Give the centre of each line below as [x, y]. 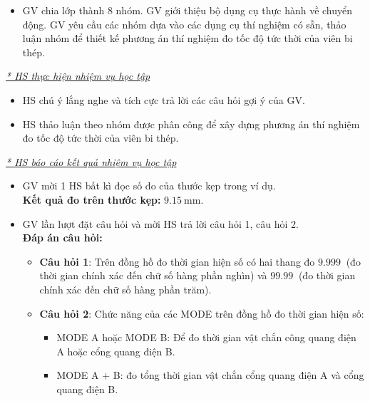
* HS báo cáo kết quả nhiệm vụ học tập [91, 161]
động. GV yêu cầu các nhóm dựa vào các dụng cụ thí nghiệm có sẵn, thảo [184, 24]
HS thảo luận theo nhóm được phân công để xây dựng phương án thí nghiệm [191, 124]
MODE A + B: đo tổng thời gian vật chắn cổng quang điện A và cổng [210, 375]
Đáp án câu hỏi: [62, 238]
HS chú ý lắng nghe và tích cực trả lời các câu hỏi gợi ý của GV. [164, 99]
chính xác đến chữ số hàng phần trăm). [125, 289]
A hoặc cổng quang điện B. [116, 351]
